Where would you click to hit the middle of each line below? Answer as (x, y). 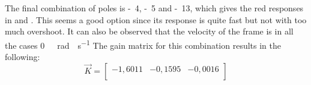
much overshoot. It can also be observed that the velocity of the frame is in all (149, 31)
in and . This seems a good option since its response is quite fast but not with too (156, 19)
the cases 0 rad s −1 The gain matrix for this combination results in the (143, 44)
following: (23, 57)
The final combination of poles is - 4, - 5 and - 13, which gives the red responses (154, 8)
